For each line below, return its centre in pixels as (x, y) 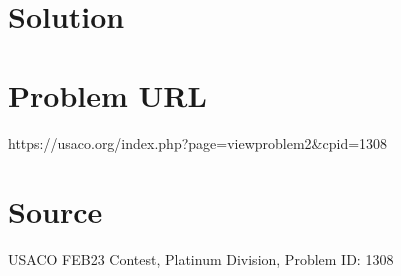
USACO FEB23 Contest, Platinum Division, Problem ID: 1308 (201, 259)
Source (55, 211)
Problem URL (107, 94)
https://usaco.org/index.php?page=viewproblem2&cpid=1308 (198, 142)
